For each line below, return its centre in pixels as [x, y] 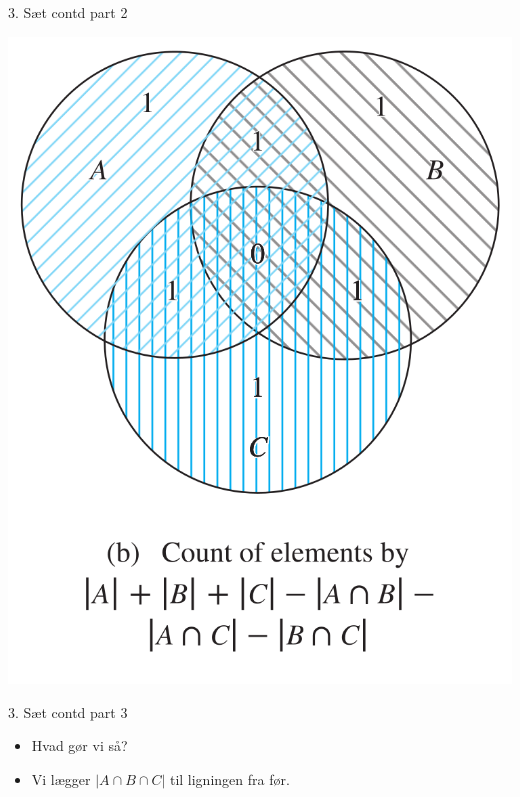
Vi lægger [61, 778]
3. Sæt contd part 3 [68, 711]
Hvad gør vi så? [79, 745]
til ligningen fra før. [229, 778]
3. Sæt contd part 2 [68, 12]
